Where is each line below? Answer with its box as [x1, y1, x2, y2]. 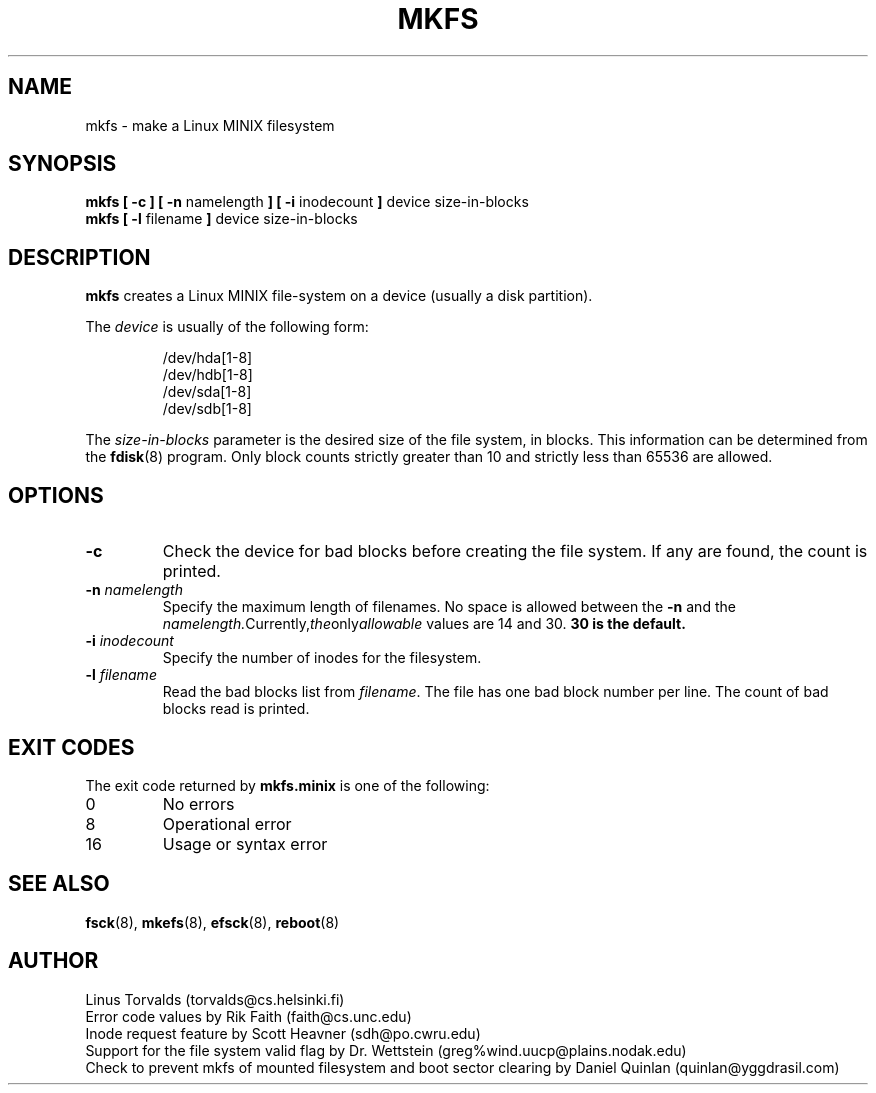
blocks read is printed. [162, 700, 310, 718]
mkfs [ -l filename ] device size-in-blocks [85, 210, 358, 228]
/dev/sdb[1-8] [162, 400, 252, 418]
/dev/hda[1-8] [162, 349, 253, 367]
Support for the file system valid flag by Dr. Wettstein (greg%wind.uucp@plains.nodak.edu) [85, 1041, 687, 1059]
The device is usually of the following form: [85, 318, 369, 336]
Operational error [162, 813, 292, 834]
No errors [162, 793, 235, 814]
